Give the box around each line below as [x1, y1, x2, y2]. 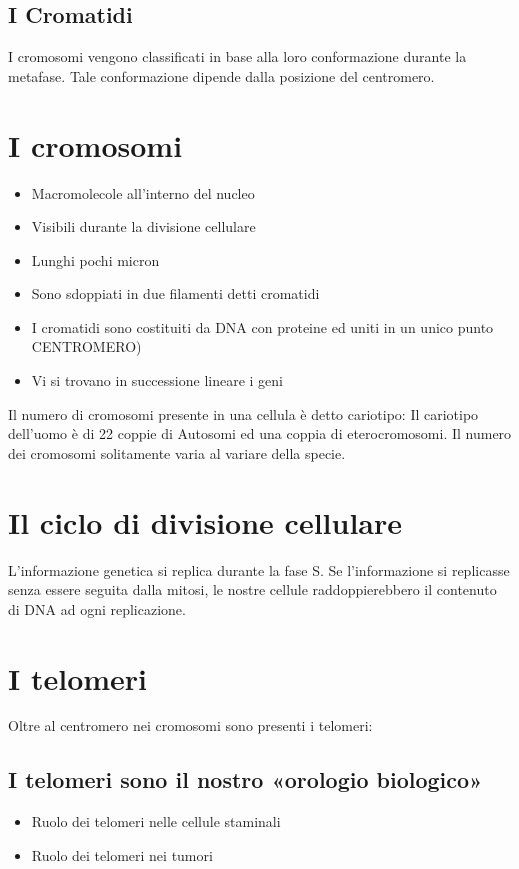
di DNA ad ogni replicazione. [8, 598, 186, 619]
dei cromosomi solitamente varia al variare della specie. [8, 442, 346, 463]
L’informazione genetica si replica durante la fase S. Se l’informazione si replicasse [8, 559, 510, 580]
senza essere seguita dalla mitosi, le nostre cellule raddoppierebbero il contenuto [8, 579, 497, 600]
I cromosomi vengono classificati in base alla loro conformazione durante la [8, 46, 467, 67]
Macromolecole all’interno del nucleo [31, 182, 255, 203]
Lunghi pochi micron [31, 249, 160, 270]
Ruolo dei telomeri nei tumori [31, 844, 213, 865]
